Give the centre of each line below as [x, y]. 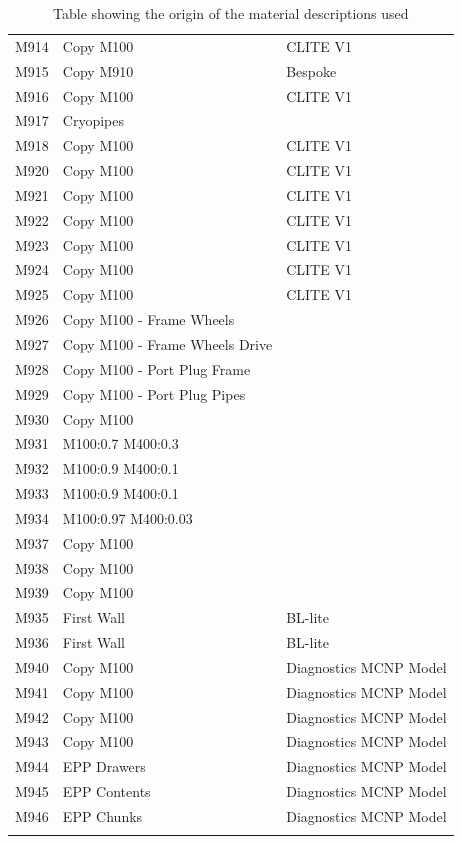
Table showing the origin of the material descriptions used [231, 13]
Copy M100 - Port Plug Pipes [154, 393]
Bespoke [311, 70]
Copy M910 [98, 70]
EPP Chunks [102, 816]
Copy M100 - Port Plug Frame [156, 368]
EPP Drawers [104, 766]
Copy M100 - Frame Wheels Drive [167, 343]
